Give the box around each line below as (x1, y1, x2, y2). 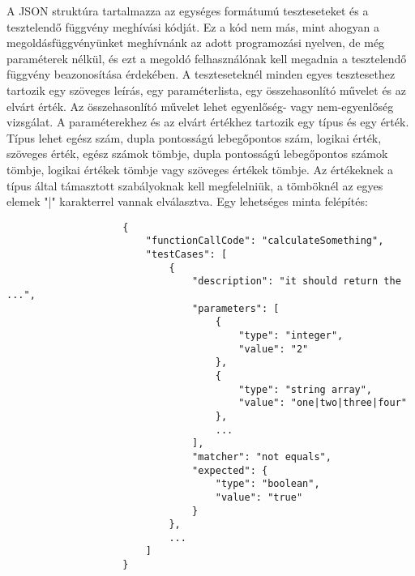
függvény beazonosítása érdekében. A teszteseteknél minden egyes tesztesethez (6, 66, 396, 83)
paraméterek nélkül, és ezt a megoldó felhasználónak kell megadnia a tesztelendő (6, 49, 407, 66)
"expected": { (192, 464, 268, 476)
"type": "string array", (238, 383, 373, 395)
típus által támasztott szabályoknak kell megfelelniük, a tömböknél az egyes (6, 177, 383, 194)
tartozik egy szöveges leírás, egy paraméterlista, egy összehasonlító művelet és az (6, 81, 406, 98)
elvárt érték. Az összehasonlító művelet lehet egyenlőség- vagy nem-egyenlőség (6, 97, 394, 114)
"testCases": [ (145, 249, 228, 261)
